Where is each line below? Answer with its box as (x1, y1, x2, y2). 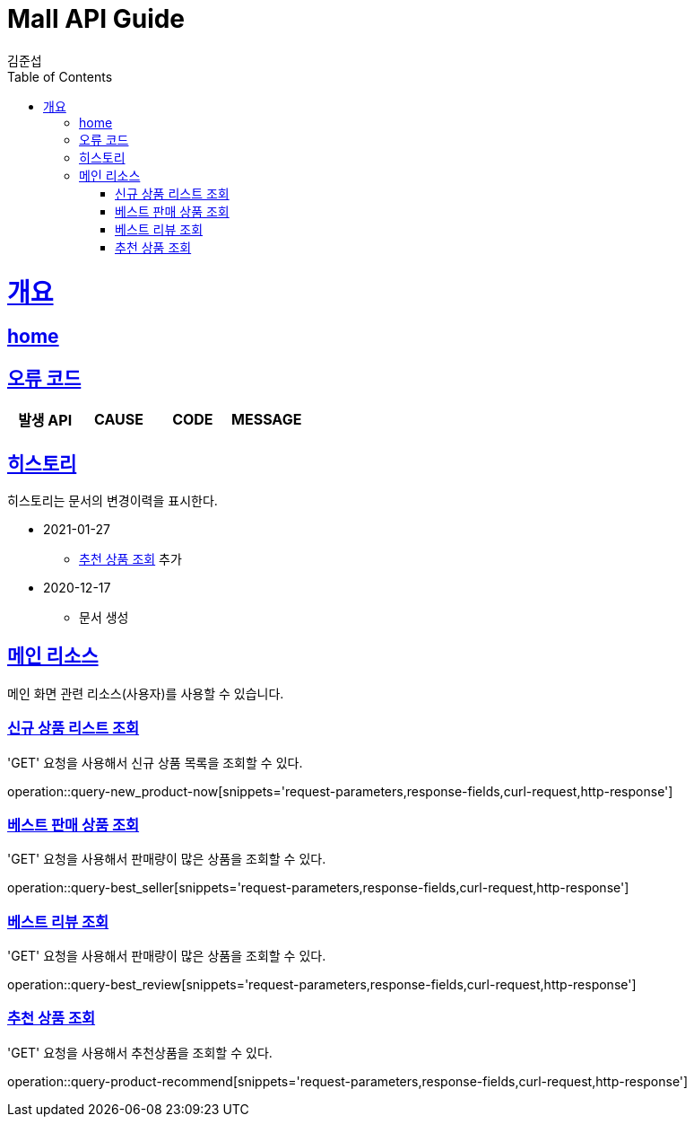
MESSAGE (231, 410, 302, 429)
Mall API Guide (7, 4, 186, 34)
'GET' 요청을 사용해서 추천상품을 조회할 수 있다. (7, 1044, 273, 1060)
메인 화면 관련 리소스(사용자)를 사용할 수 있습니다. (7, 685, 284, 701)
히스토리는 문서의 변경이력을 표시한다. (7, 492, 218, 508)
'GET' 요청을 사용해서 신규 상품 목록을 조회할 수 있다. (7, 754, 303, 770)
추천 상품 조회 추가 (79, 550, 182, 566)
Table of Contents (7, 68, 113, 84)
